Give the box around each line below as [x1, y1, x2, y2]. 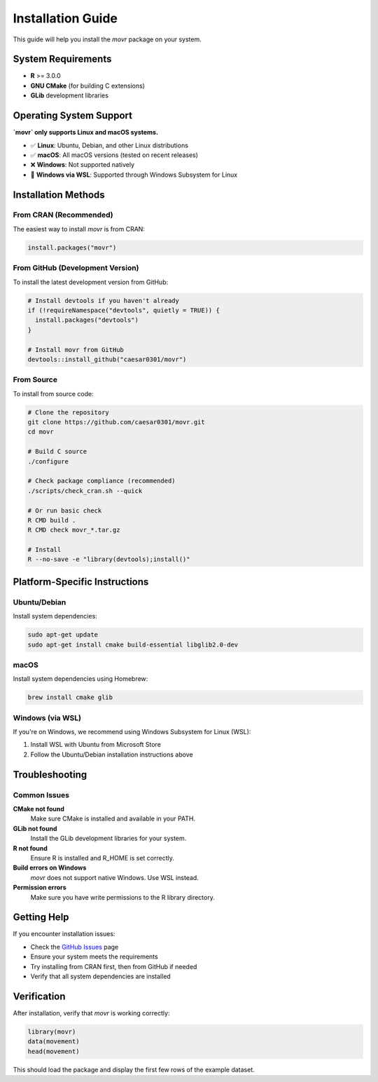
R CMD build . [27, 516, 76, 524]
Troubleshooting [13, 769, 87, 780]
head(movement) [27, 1047, 80, 1055]
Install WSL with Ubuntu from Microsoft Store [30, 741, 161, 749]
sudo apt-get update [27, 631, 98, 639]
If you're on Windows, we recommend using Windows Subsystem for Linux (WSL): [13, 728, 251, 736]
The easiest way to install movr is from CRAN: [13, 224, 145, 233]
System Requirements [13, 53, 112, 65]
